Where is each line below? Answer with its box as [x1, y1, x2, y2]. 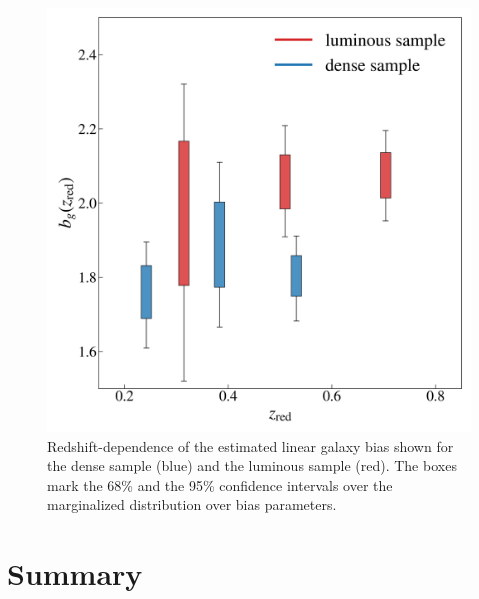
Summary [7, 553, 143, 594]
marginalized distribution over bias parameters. [47, 494, 337, 515]
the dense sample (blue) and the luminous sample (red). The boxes [47, 455, 457, 476]
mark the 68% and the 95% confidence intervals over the [47, 474, 393, 495]
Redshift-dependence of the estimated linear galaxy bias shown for [47, 435, 454, 456]
